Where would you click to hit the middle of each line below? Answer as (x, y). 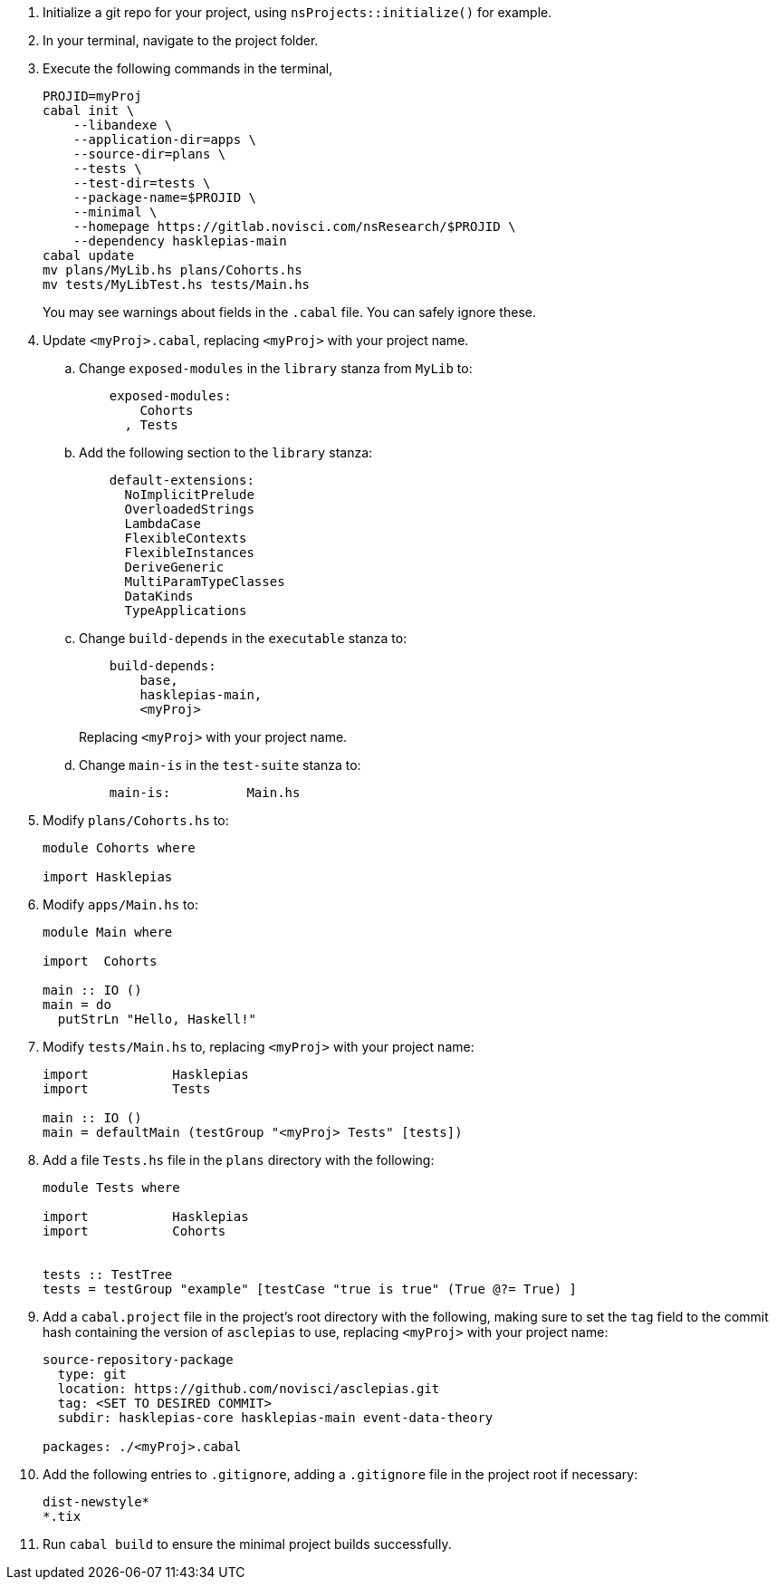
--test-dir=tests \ (142, 183)
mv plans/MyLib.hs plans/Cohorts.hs (172, 270)
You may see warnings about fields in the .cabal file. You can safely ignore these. (289, 312)
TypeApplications (186, 611)
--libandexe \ (123, 125)
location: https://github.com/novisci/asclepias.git (249, 1389)
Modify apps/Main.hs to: (120, 904)
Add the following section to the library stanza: (226, 452)
